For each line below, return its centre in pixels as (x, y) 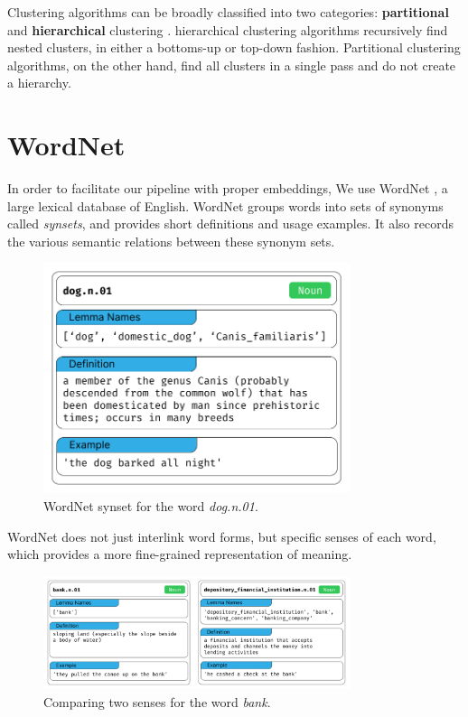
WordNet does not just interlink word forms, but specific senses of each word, (222, 536)
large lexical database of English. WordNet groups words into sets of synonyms (225, 205)
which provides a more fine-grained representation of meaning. (180, 554)
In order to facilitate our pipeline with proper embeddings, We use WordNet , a (228, 188)
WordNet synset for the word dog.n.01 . (151, 505)
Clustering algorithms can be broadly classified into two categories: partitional (228, 12)
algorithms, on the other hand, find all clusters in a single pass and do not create (232, 65)
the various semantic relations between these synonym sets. (171, 241)
